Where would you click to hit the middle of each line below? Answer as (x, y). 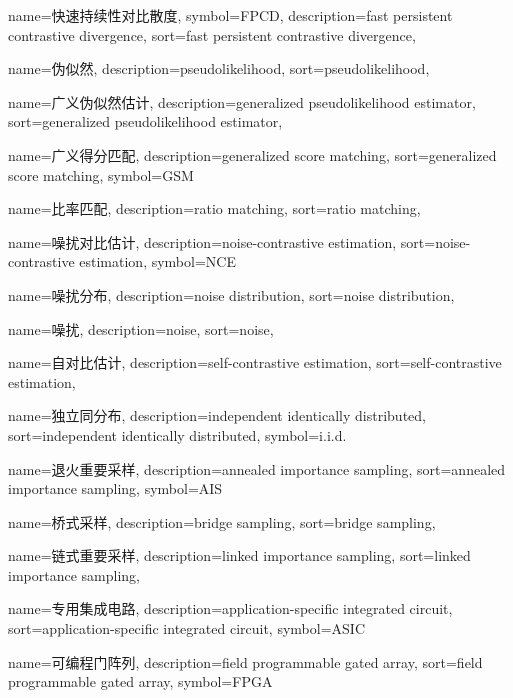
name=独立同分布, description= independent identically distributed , (217, 415)
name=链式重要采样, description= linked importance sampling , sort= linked (239, 555)
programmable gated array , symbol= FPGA (140, 681)
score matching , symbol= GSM (101, 174)
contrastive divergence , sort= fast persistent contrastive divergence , (212, 34)
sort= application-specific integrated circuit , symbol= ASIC (187, 628)
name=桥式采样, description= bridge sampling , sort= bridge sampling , (222, 521)
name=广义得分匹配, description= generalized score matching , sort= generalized (252, 154)
